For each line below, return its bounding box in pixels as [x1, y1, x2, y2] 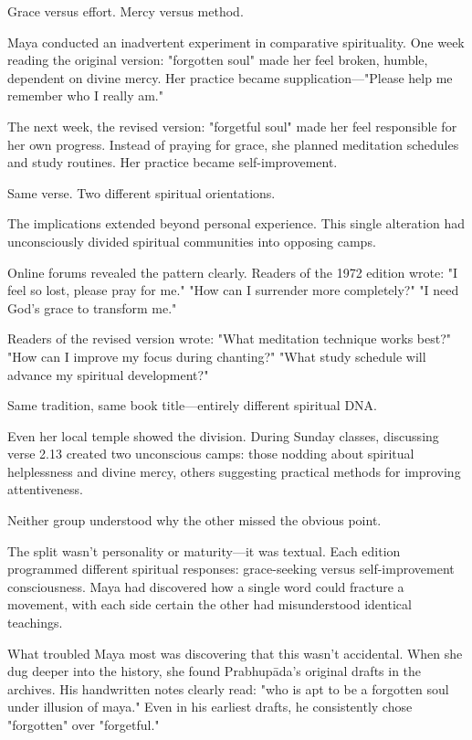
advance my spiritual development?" [7, 365, 209, 384]
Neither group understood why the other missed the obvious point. [7, 511, 382, 530]
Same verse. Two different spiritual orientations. [7, 183, 276, 202]
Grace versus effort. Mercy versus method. [7, 2, 244, 20]
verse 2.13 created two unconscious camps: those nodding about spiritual [7, 444, 414, 463]
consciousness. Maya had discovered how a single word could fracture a [7, 576, 404, 596]
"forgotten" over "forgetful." [7, 715, 160, 734]
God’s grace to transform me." [7, 298, 177, 317]
